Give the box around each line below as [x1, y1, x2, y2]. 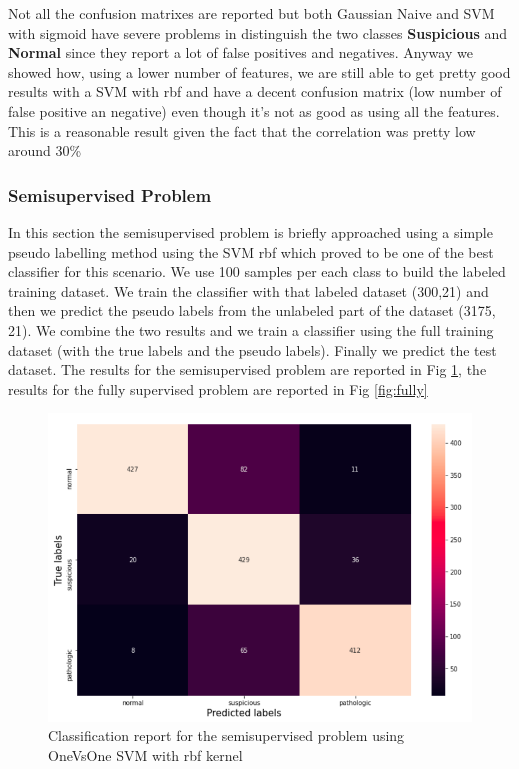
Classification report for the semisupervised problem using [48, 725, 405, 746]
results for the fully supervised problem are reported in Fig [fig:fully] [8, 378, 428, 399]
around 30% [8, 140, 82, 161]
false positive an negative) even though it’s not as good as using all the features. [8, 100, 500, 121]
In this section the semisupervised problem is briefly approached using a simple [8, 221, 493, 242]
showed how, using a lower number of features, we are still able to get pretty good [8, 61, 511, 82]
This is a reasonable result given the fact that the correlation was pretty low [8, 120, 476, 141]
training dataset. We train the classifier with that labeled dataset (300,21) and [8, 280, 489, 301]
